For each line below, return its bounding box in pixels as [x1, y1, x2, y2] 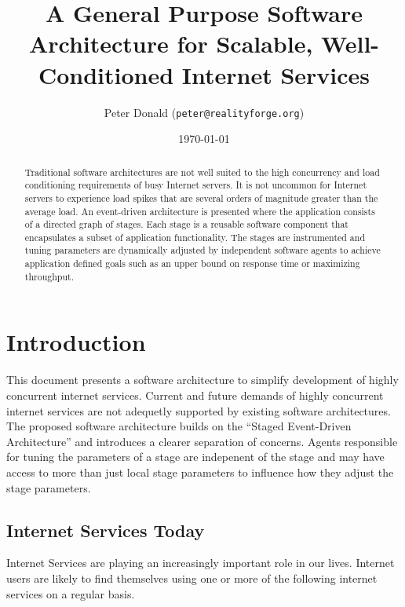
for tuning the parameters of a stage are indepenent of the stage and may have [6, 448, 385, 465]
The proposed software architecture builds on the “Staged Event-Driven [6, 418, 352, 434]
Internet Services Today [6, 517, 205, 542]
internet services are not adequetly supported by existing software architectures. [6, 402, 391, 419]
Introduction [6, 326, 146, 358]
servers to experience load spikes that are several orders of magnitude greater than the [24, 191, 378, 204]
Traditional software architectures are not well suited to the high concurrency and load [24, 165, 380, 178]
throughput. [24, 269, 74, 283]
